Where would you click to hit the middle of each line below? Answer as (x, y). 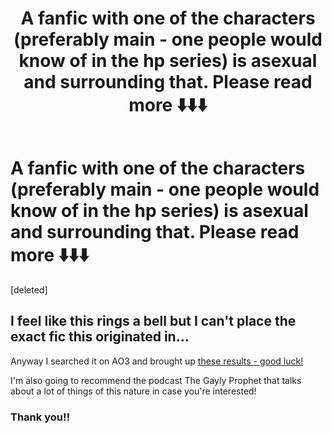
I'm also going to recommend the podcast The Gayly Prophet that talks (156, 380)
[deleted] (29, 289)
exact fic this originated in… (100, 337)
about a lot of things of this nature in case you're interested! (133, 391)
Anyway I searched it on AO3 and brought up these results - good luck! (157, 361)
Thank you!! (40, 417)
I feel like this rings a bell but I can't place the (153, 321)
